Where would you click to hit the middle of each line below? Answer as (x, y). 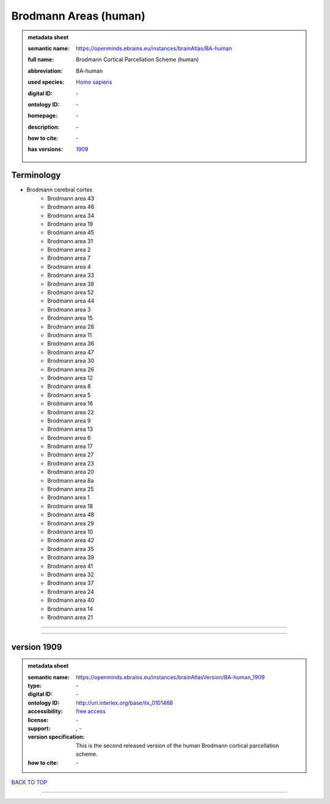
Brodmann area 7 (69, 258)
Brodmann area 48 (71, 515)
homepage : (43, 115)
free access (91, 711)
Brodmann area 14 (70, 608)
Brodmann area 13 (70, 429)
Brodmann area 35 (71, 549)
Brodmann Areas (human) (79, 16)
